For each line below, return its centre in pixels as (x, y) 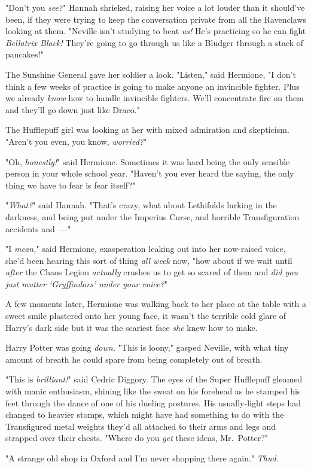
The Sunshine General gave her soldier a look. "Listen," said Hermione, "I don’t (151, 74)
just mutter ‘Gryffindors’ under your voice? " (86, 283)
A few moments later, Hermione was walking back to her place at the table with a (156, 304)
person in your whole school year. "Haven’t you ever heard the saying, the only (150, 173)
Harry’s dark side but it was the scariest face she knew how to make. (132, 327)
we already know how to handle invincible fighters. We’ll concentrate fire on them (155, 98)
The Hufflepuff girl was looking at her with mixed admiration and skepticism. (147, 130)
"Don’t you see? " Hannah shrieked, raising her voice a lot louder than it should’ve (155, 7)
